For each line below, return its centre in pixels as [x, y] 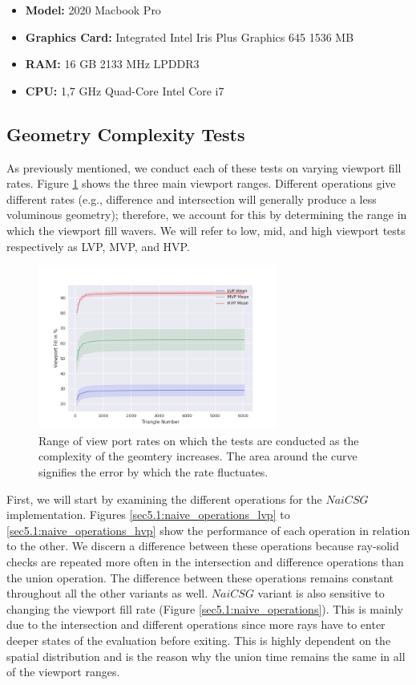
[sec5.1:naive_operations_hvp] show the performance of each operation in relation [208, 530]
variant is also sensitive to [321, 593]
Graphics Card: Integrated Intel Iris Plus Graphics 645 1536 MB [190, 36]
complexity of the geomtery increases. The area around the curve [198, 456]
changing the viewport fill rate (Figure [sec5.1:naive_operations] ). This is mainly [205, 608]
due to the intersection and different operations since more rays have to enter [196, 624]
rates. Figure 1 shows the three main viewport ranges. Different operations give [201, 183]
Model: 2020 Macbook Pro [93, 10]
